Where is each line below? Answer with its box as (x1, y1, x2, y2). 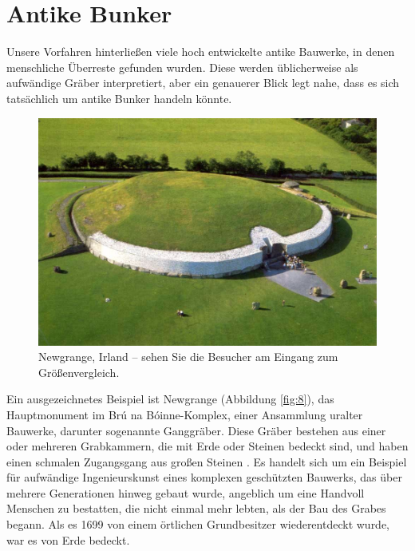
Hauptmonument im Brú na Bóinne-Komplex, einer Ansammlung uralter (6, 406, 363, 422)
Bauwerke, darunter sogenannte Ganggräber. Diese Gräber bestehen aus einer (6, 422, 386, 438)
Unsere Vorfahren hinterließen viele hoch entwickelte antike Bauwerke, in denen (6, 43, 395, 60)
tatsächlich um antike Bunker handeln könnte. (6, 89, 232, 106)
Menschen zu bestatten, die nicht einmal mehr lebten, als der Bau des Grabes (6, 500, 386, 517)
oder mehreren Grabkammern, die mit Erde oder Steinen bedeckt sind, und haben (6, 438, 409, 454)
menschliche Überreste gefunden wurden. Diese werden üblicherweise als (6, 58, 358, 75)
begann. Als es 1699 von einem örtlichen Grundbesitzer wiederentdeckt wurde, (6, 516, 390, 533)
